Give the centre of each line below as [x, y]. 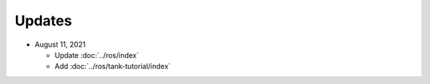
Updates [43, 21]
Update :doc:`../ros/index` [97, 55]
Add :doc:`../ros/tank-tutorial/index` [113, 67]
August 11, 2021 [60, 44]
